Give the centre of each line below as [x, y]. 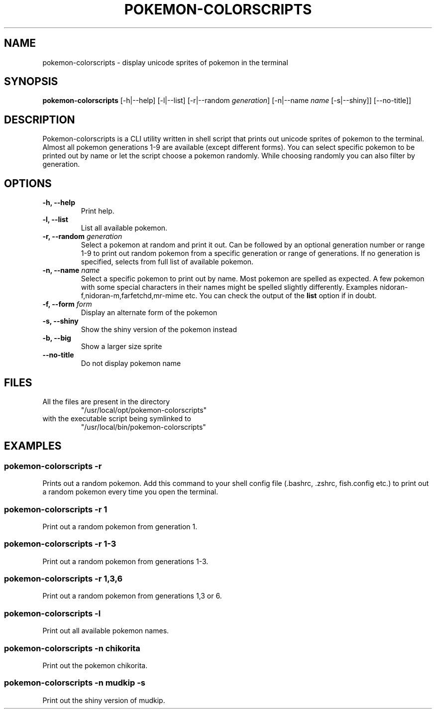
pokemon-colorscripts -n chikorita [72, 648]
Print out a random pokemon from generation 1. [120, 526]
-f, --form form [67, 304]
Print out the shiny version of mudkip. [104, 700]
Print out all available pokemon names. [106, 631]
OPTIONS [28, 183]
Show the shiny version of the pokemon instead [159, 330]
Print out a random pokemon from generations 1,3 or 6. [132, 596]
